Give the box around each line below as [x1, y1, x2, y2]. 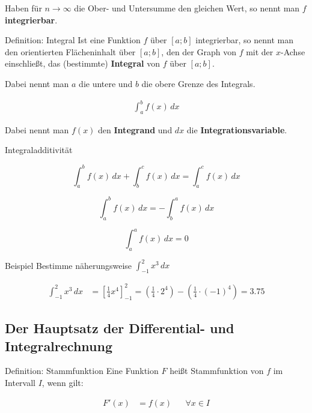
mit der [246, 45, 274, 58]
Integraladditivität [5, 143, 73, 156]
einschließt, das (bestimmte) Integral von [5, 57, 161, 70]
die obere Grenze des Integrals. [141, 77, 255, 89]
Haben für [5, 2, 42, 14]
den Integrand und [98, 123, 173, 136]
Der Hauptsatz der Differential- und [5, 319, 234, 337]
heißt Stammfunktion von [170, 364, 264, 377]
